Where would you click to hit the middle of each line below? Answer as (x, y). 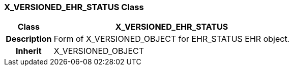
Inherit (28, 51)
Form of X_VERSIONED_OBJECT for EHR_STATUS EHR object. (172, 39)
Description (29, 39)
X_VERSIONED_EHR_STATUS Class (74, 7)
